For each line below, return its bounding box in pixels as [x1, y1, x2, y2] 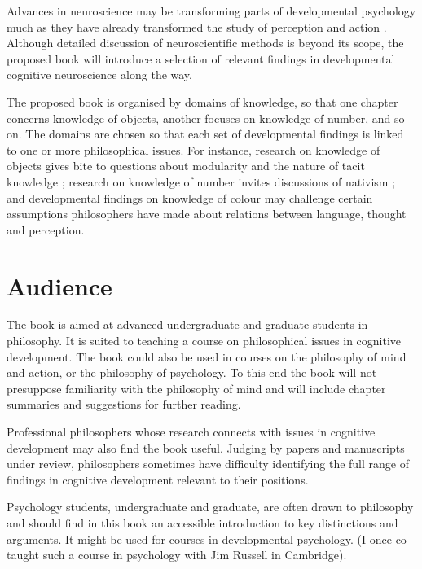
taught [7, 546, 40, 563]
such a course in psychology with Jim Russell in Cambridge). [42, 546, 347, 563]
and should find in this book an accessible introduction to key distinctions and [7, 514, 398, 531]
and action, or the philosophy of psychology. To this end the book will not [7, 364, 377, 381]
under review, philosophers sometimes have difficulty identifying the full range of [7, 455, 409, 472]
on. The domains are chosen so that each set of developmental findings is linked [7, 125, 404, 142]
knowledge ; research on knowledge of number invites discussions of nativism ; [7, 173, 396, 190]
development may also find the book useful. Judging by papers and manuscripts [7, 439, 405, 456]
